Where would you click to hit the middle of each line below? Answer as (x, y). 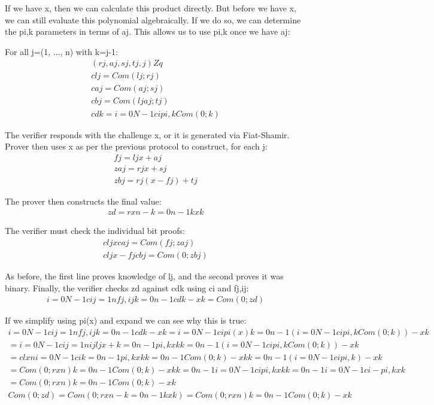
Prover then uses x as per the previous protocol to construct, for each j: (136, 146)
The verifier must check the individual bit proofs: (95, 231)
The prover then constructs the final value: (83, 201)
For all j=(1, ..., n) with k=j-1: (61, 51)
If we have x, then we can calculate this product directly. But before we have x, (151, 8)
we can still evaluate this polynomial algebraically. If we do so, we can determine (153, 19)
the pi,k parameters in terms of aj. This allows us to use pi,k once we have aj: (148, 31)
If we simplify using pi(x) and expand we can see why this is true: (126, 320)
